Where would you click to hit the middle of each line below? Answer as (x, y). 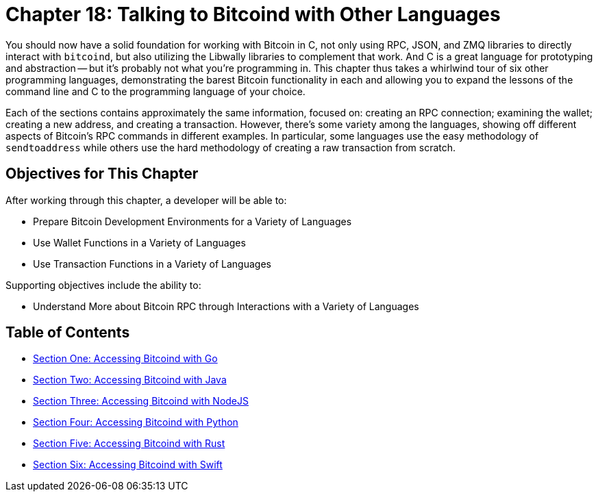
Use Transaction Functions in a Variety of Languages (152, 264)
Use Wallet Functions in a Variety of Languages (139, 242)
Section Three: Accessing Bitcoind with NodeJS (141, 401)
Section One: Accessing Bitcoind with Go (125, 359)
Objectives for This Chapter (102, 174)
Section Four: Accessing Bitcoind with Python (136, 422)
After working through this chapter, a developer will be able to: (146, 200)
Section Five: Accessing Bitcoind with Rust (129, 444)
